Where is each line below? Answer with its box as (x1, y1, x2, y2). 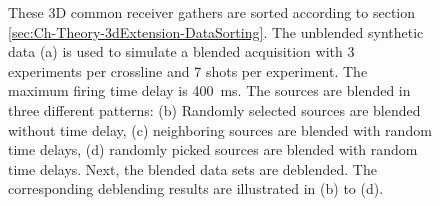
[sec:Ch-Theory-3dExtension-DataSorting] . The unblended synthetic (8, 21, 424, 42)
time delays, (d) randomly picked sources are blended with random (8, 139, 418, 160)
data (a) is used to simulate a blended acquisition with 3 (8, 41, 355, 62)
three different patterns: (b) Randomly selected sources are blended (8, 99, 421, 120)
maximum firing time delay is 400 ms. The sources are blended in (8, 80, 411, 101)
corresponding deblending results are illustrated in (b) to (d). (8, 178, 384, 199)
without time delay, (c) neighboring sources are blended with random (8, 119, 432, 140)
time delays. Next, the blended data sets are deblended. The (8, 158, 377, 179)
